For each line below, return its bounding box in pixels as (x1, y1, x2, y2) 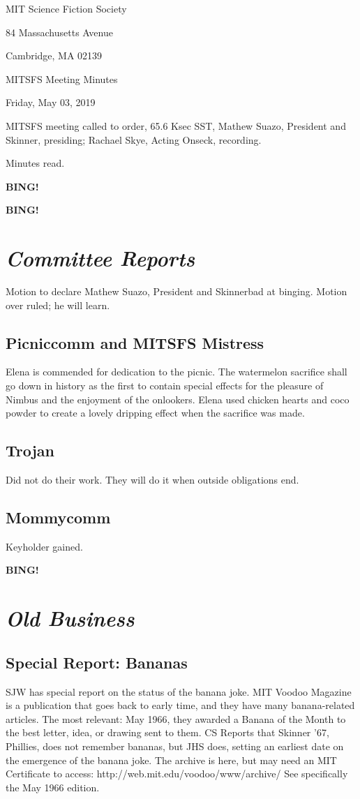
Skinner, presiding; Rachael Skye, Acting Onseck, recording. (6, 132, 262, 147)
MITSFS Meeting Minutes (6, 71, 118, 86)
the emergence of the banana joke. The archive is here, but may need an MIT (6, 752, 337, 767)
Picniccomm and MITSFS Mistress (6, 331, 264, 353)
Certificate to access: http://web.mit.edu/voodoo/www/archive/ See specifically (6, 766, 348, 781)
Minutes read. (6, 156, 65, 170)
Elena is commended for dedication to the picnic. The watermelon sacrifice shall (6, 364, 347, 379)
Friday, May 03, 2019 (6, 95, 96, 110)
